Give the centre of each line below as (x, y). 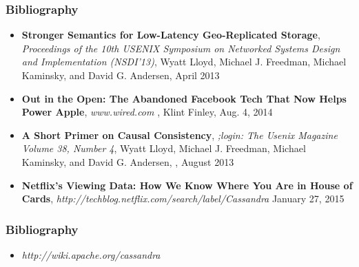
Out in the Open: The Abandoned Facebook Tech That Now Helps (184, 98)
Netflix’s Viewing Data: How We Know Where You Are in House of (187, 185)
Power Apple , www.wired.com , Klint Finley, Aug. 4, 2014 (147, 112)
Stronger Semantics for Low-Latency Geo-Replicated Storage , (171, 35)
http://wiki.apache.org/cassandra (91, 254)
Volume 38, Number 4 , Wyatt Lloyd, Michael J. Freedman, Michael (164, 148)
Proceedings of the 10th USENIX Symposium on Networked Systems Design (181, 48)
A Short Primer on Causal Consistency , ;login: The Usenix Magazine (179, 135)
